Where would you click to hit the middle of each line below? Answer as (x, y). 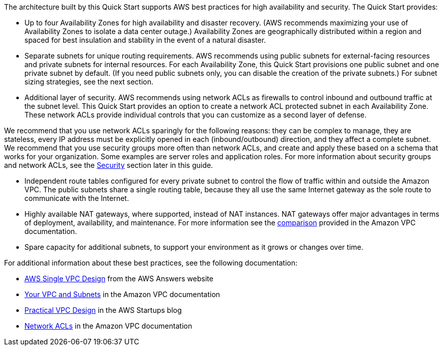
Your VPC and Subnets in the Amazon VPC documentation (122, 294)
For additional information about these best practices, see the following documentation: (151, 263)
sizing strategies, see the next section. (89, 82)
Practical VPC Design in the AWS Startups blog (103, 310)
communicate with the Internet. (77, 198)
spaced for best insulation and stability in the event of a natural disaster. (145, 40)
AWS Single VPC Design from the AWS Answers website (119, 279)
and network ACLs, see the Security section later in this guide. (109, 165)
